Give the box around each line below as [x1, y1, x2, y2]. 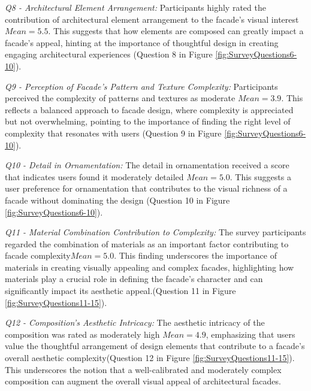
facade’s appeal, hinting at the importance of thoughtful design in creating [5, 36, 279, 49]
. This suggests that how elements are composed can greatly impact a [48, 25, 304, 37]
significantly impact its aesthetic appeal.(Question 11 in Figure [5, 284, 236, 297]
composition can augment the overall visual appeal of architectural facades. [5, 375, 281, 387]
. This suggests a [230, 170, 291, 183]
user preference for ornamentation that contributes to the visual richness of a [5, 182, 288, 195]
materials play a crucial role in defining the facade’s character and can [5, 272, 263, 285]
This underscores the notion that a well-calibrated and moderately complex [5, 363, 282, 375]
